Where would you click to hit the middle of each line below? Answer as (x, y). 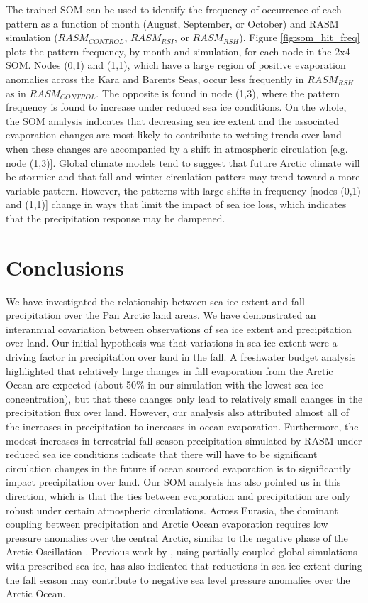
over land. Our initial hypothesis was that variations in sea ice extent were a (172, 343)
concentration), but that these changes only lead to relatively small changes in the (184, 398)
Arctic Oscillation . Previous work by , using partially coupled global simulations (182, 552)
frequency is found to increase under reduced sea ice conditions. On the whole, (176, 107)
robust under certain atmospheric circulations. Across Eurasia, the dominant (172, 510)
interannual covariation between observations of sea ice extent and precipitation (179, 328)
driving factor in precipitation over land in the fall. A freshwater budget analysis (181, 357)
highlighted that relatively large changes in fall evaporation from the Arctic (169, 370)
